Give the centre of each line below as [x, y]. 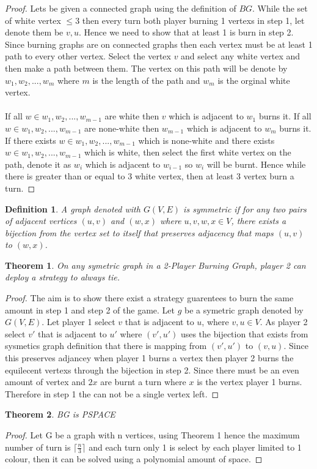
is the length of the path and [146, 80]
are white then [132, 116]
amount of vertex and [45, 382]
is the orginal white [254, 80]
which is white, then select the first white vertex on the [188, 152]
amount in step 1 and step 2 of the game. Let [90, 310]
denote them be [34, 32]
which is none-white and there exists [206, 140]
